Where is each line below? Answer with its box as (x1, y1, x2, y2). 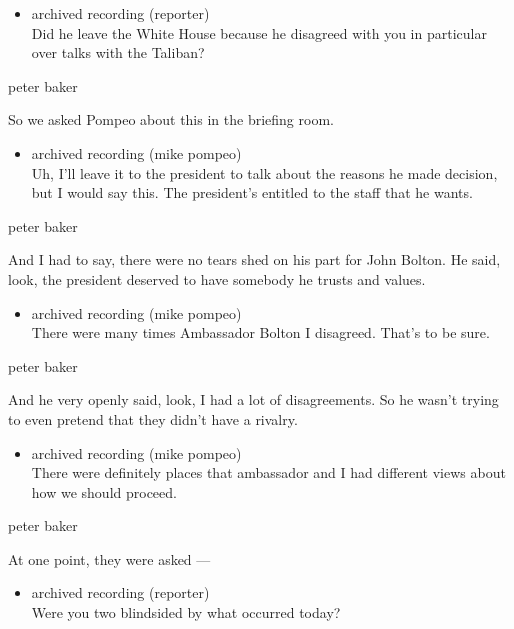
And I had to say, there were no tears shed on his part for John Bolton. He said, (8, 249, 501, 270)
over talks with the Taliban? (31, 42, 205, 63)
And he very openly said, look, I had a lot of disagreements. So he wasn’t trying (8, 389, 499, 410)
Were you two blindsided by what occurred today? (31, 602, 341, 623)
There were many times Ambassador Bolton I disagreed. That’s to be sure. (31, 322, 490, 343)
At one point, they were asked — (8, 548, 211, 569)
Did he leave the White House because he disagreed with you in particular (31, 22, 487, 43)
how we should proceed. (31, 481, 177, 502)
